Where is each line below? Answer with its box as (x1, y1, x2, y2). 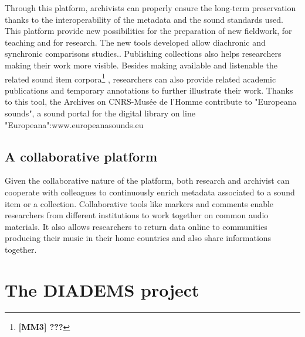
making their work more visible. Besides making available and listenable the (5, 59, 277, 71)
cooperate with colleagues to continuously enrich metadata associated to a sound (5, 185, 295, 198)
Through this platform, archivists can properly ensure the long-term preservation (5, 2, 296, 13)
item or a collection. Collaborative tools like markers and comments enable (5, 197, 274, 209)
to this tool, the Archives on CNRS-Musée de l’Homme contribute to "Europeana (5, 95, 297, 108)
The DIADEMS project (5, 277, 199, 301)
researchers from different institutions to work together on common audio (5, 209, 269, 221)
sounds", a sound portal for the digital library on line (5, 107, 195, 119)
